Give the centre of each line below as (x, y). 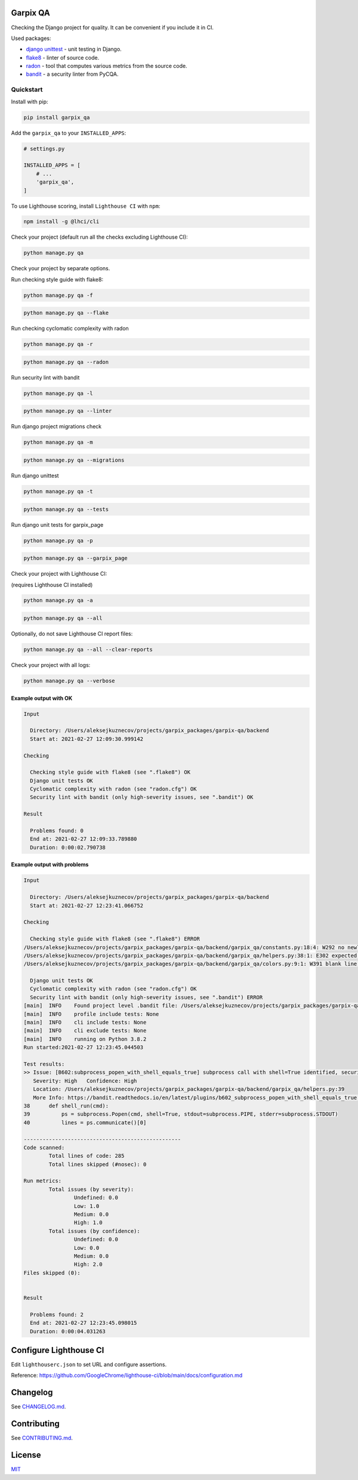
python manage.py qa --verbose (70, 681)
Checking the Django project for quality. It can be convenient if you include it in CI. (112, 27)
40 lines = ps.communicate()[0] (85, 1122)
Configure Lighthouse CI (58, 1350)
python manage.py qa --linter (68, 411)
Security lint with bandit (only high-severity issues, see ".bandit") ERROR (146, 997)
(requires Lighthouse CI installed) (52, 585)
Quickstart (27, 89)
